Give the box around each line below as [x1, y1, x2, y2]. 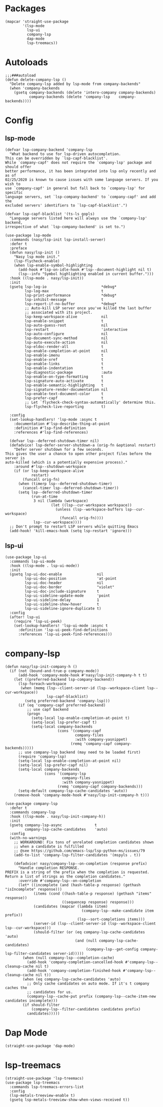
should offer [5, 164, 32, 169]
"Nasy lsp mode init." [14, 254, 60, 259]
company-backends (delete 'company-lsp [29, 94, 110, 99]
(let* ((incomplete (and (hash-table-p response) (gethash [18, 882, 141, 887]
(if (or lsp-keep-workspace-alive [14, 468, 84, 473]
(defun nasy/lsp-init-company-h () [5, 664, 78, 669]
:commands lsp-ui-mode [9, 559, 56, 564]
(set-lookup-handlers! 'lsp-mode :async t [9, 417, 97, 422]
